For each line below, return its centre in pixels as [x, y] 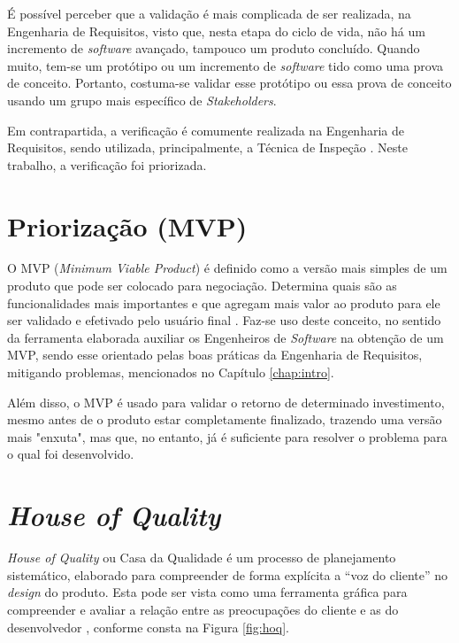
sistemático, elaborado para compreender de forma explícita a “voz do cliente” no [228, 574]
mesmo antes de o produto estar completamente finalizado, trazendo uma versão [225, 419]
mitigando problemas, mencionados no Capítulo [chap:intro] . [171, 372]
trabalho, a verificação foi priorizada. [107, 164]
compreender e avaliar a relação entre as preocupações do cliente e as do [203, 609]
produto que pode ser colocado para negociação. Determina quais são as [202, 286]
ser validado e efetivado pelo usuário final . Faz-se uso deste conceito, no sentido [224, 320]
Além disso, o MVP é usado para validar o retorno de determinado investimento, [226, 402]
